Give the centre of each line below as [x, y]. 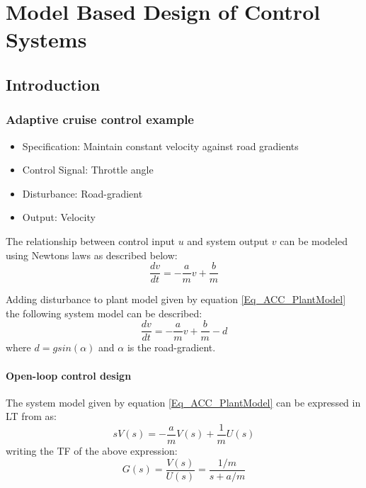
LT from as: [31, 416]
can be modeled [314, 240]
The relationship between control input [90, 240]
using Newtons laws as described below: [92, 255]
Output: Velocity [59, 217]
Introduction [53, 84]
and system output [228, 240]
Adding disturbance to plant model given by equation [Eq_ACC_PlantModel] [176, 299]
